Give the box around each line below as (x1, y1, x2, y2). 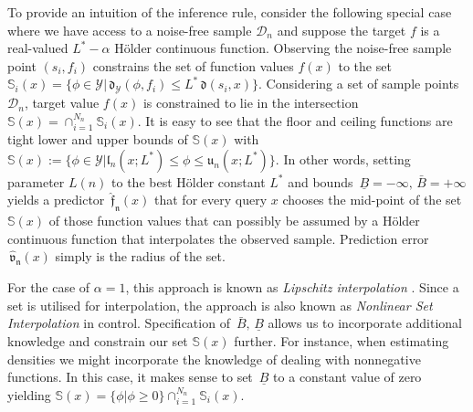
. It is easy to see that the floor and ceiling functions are (137, 111, 453, 130)
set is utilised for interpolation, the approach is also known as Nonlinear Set (7, 295, 433, 314)
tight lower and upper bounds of (7, 130, 188, 149)
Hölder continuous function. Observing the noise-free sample (114, 38, 452, 58)
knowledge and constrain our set (7, 331, 188, 350)
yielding (7, 385, 51, 404)
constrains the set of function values (92, 56, 294, 75)
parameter (7, 172, 65, 191)
